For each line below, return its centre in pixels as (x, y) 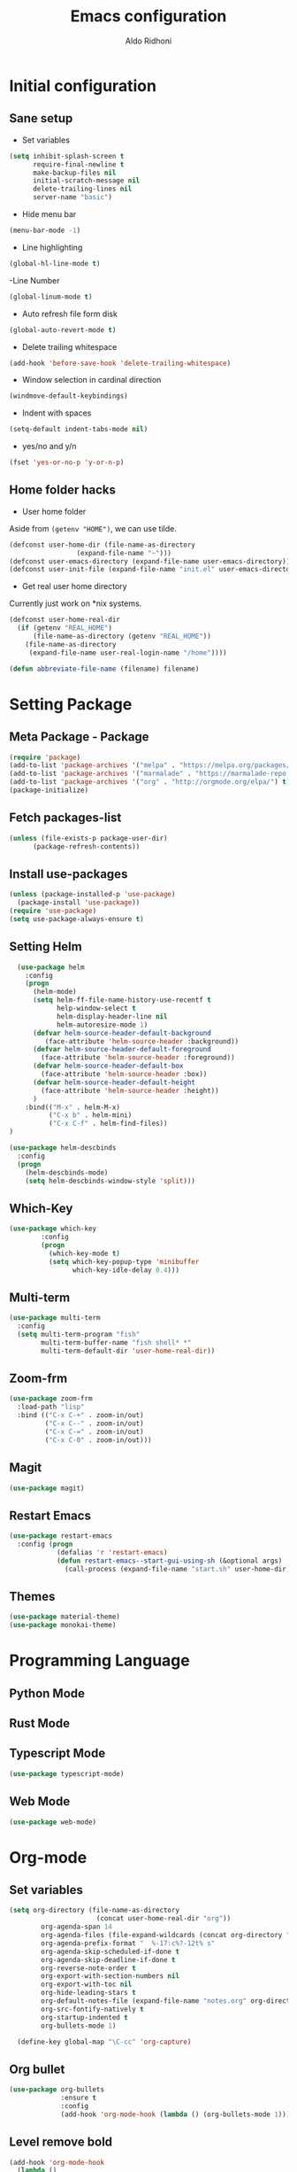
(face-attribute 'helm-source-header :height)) (130, 1090)
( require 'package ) (45, 757)
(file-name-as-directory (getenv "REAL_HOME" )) (122, 636)
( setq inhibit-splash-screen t (67, 156)
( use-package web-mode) (53, 1822)
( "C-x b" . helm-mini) (90, 1115)
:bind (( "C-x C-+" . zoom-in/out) (80, 1416)
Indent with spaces (57, 413)
